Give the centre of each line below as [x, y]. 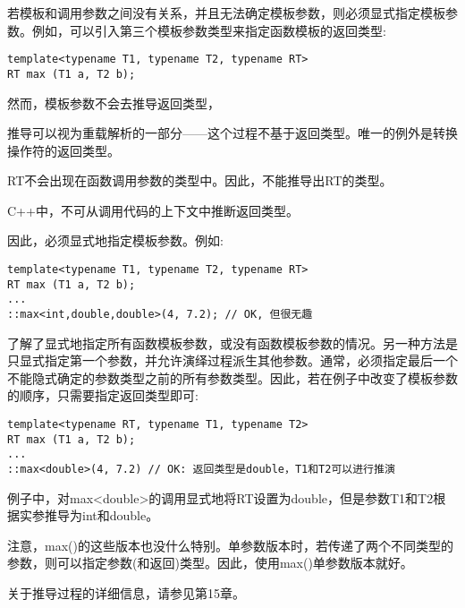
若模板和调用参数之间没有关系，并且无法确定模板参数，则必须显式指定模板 [226, 13]
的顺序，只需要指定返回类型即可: [103, 395]
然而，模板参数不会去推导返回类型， [114, 103]
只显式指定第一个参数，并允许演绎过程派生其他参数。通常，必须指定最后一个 [232, 360]
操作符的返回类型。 [63, 150]
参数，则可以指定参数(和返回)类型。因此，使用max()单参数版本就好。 [210, 563]
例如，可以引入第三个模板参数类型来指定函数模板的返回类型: [209, 30]
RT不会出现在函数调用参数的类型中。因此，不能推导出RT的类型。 [200, 180]
